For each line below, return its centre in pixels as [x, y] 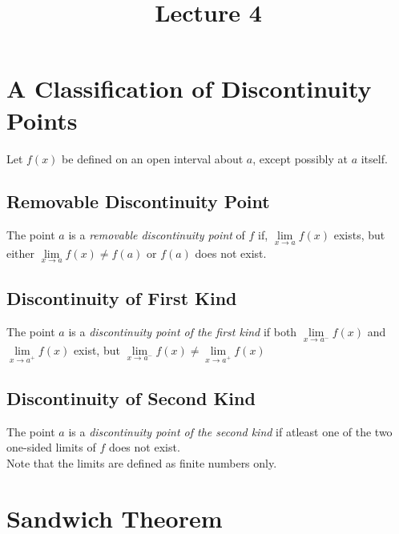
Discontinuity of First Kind [122, 298]
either [21, 253]
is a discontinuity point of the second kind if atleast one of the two [230, 431]
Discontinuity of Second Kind [131, 397]
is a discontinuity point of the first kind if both [183, 331]
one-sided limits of [51, 447]
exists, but [359, 235]
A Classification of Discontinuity [189, 88]
